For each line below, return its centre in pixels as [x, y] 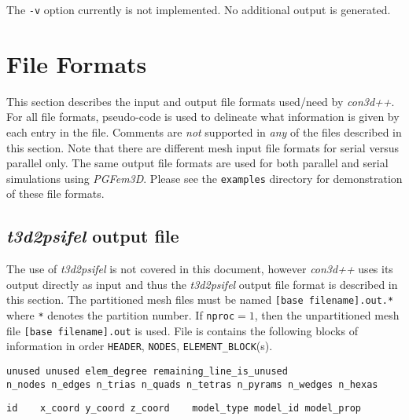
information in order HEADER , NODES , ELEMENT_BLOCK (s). [140, 346]
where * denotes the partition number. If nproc [121, 315]
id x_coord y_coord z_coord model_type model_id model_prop [184, 409]
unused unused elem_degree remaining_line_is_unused [147, 372]
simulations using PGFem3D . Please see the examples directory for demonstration [204, 178]
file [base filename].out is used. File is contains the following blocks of [182, 330]
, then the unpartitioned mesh [327, 315]
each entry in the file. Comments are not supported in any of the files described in [204, 131]
